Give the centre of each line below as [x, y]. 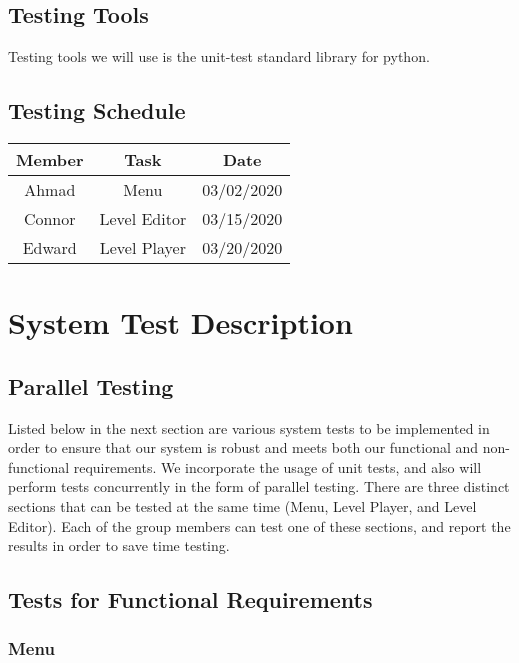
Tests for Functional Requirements [190, 599]
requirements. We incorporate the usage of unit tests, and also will [277, 466]
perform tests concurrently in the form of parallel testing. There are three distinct [259, 486]
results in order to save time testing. [119, 545]
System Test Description [180, 322]
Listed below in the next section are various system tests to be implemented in [249, 427]
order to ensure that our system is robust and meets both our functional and [243, 447]
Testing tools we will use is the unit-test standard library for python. [219, 56]
